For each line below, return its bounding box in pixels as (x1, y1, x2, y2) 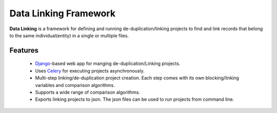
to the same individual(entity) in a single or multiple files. (9, 32, 129, 38)
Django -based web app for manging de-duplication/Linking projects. (35, 60, 181, 66)
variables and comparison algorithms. (35, 82, 115, 88)
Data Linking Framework (9, 8, 115, 19)
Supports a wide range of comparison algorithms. (35, 89, 141, 95)
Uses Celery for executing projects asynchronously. (35, 67, 145, 74)
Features (9, 46, 38, 55)
